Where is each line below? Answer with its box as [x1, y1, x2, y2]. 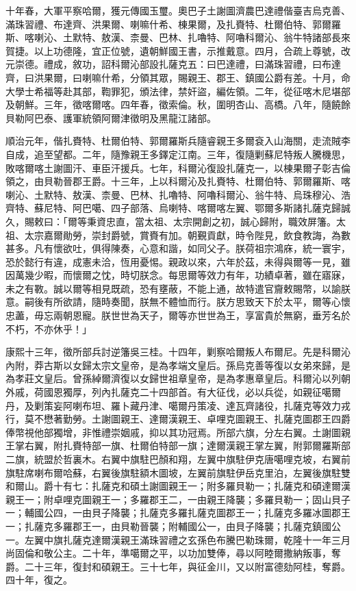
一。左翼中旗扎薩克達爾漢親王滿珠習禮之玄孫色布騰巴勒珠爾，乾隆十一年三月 [5, 532, 351, 546]
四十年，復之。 [5, 573, 73, 587]
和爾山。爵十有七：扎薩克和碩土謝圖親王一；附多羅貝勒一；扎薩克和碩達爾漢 [5, 479, 351, 493]
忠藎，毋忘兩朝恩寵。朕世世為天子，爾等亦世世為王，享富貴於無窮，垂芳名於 [5, 308, 351, 323]
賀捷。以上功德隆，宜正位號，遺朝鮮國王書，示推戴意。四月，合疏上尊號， [5, 43, 341, 58]
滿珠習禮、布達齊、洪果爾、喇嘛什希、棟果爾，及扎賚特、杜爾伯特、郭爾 [5, 16, 331, 31]
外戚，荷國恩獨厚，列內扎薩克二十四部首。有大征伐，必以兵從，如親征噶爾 [5, 385, 341, 399]
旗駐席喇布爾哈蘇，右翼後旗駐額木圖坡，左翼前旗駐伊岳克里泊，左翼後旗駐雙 [5, 465, 351, 479]
